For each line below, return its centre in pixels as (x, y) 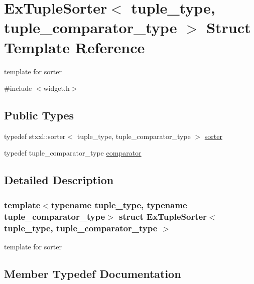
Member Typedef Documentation (93, 273)
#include (18, 88)
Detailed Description (59, 180)
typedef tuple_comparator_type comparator (73, 153)
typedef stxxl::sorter (35, 136)
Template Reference (75, 47)
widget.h (56, 88)
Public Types (39, 115)
